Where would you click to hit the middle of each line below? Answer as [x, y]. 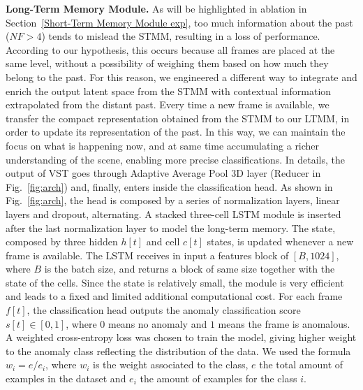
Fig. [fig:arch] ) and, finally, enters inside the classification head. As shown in [169, 186]
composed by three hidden [62, 241]
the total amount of [301, 364]
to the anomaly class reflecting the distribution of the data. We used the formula [178, 351]
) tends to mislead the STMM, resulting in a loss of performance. [181, 36]
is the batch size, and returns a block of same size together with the [190, 269]
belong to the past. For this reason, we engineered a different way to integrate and [181, 77]
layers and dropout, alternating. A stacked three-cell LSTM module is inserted [173, 214]
